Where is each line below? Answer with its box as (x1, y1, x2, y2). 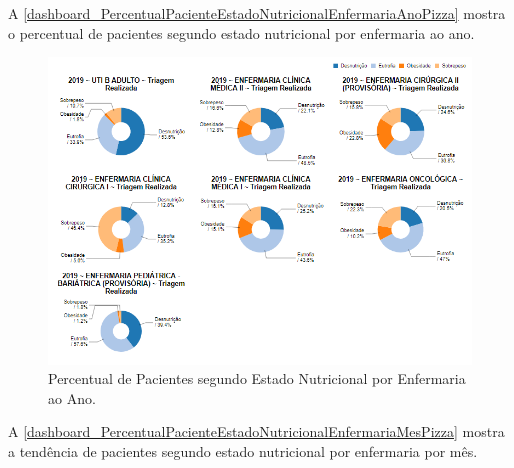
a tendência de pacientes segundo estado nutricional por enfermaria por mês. (8, 440, 478, 461)
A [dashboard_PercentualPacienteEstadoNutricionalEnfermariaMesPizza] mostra (8, 421, 505, 442)
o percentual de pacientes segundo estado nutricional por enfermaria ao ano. (8, 22, 475, 43)
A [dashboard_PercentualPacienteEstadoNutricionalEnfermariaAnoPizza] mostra (8, 3, 506, 23)
